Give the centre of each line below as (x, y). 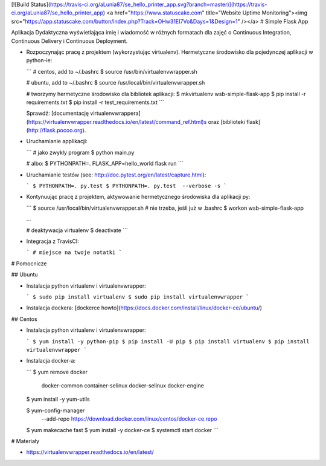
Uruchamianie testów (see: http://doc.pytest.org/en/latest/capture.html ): (116, 175)
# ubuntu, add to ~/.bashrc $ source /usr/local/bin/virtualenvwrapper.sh (116, 83)
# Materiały (25, 441)
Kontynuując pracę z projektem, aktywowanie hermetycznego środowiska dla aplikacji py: (138, 197)
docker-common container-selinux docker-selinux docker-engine (123, 386)
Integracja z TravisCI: (53, 241)
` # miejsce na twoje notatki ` (74, 253)
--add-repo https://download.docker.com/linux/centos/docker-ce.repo (129, 419)
